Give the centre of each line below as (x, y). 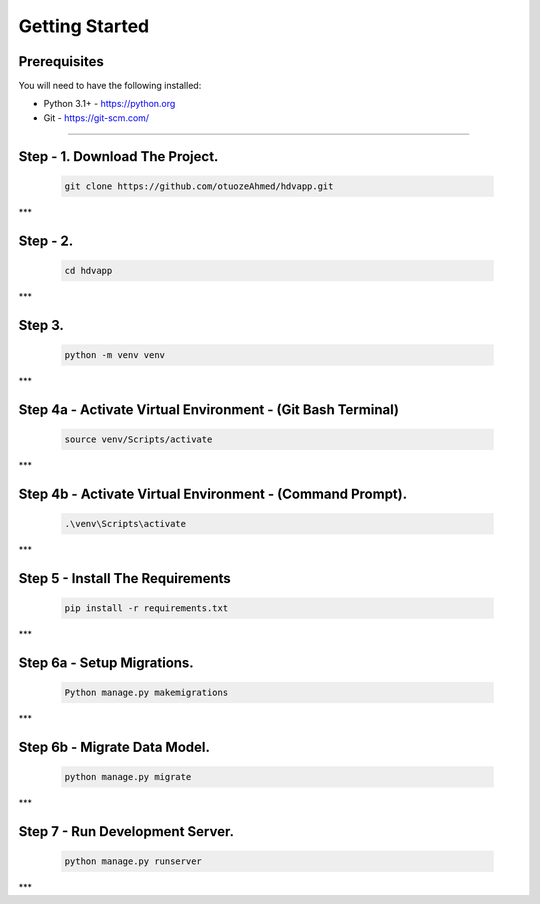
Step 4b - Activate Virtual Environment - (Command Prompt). (213, 493)
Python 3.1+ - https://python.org (109, 104)
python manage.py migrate (128, 776)
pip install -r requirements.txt (146, 608)
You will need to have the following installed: (110, 86)
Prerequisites (61, 61)
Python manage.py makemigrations (146, 692)
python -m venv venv (114, 354)
